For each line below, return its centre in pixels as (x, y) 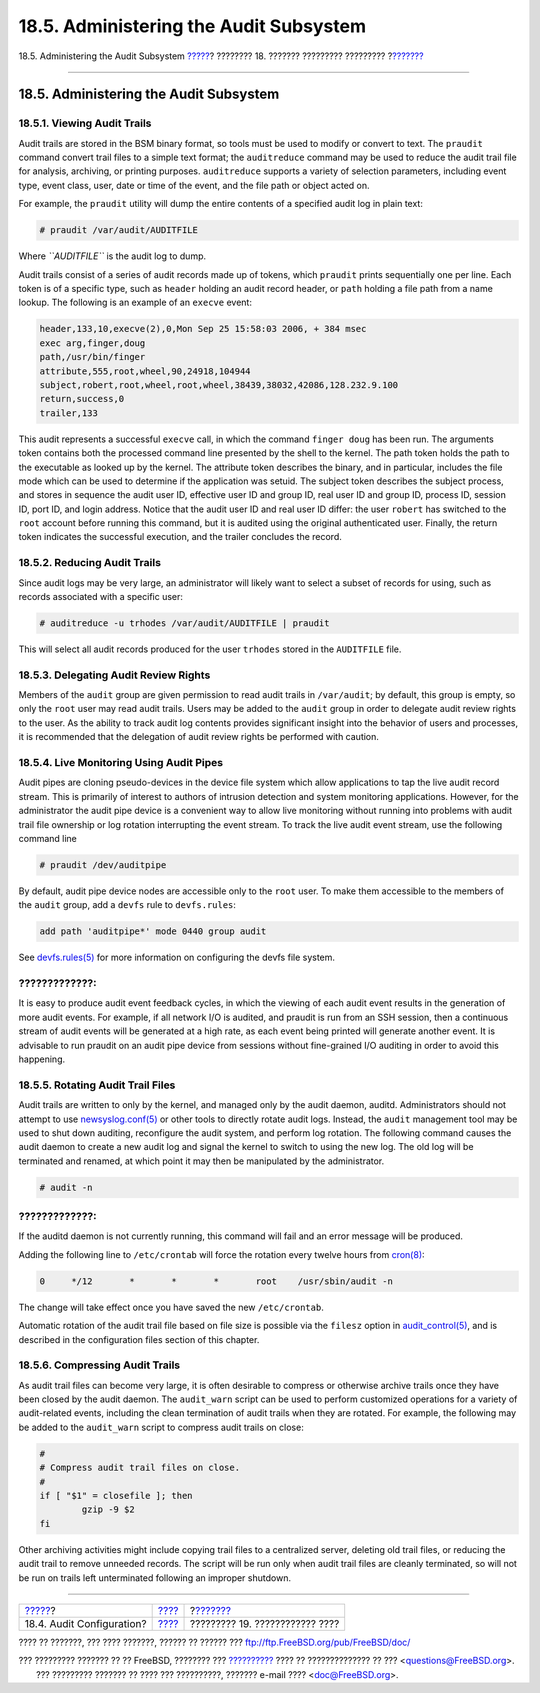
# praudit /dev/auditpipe (103, 864)
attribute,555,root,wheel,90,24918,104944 (145, 371)
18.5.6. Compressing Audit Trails (99, 1365)
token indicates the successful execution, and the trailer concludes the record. (180, 537)
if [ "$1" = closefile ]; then (116, 1496)
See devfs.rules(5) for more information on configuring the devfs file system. (176, 957)
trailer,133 (69, 413)
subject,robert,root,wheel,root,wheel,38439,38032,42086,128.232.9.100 (219, 384)
